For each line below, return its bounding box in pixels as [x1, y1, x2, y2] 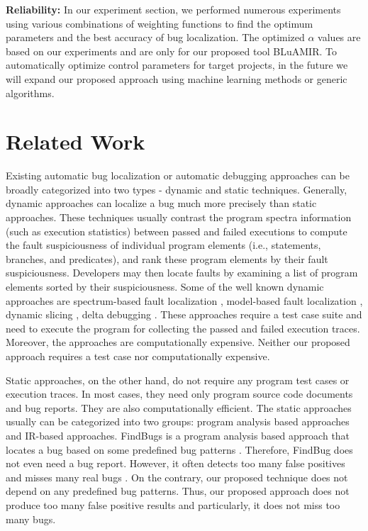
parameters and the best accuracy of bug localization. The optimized [6, 30, 305, 45]
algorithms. [6, 85, 55, 100]
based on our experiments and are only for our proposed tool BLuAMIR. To [6, 43, 337, 58]
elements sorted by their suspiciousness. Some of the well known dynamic [6, 279, 324, 294]
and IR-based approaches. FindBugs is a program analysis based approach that [6, 427, 350, 442]
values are [318, 30, 361, 45]
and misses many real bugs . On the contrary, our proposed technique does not [6, 469, 348, 484]
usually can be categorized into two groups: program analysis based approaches [6, 414, 350, 429]
